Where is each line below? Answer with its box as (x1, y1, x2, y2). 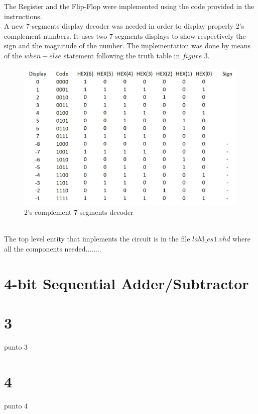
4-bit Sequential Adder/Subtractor (4, 273, 249, 293)
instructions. (4, 11, 42, 21)
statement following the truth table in (63, 50, 180, 60)
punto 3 (4, 341, 28, 352)
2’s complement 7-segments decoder (24, 207, 134, 217)
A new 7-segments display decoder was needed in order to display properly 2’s (4, 21, 244, 31)
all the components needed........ (4, 243, 101, 254)
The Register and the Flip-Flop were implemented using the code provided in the (4, 1, 254, 11)
